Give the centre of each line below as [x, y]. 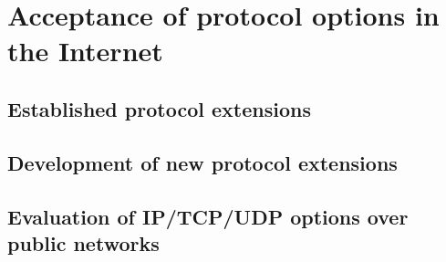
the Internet [85, 51]
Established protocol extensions [159, 108]
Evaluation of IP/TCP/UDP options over [208, 216]
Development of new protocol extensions [202, 162]
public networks [83, 242]
